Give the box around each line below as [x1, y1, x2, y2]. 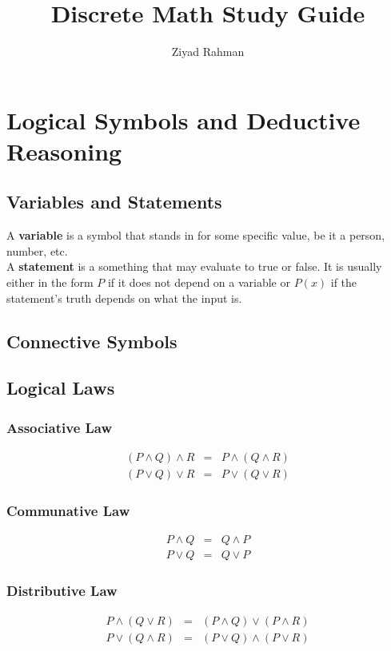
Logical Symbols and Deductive [6, 103, 361, 136]
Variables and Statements [6, 189, 222, 214]
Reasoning [6, 134, 122, 167]
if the [330, 274, 357, 291]
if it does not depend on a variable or [107, 274, 290, 291]
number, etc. [6, 242, 68, 259]
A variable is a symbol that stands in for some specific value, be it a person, [6, 227, 385, 244]
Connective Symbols [6, 328, 178, 353]
